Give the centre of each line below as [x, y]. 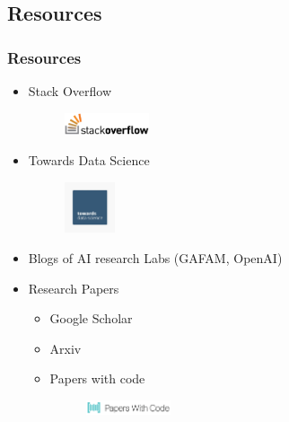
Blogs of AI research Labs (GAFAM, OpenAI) [155, 257]
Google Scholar [91, 318]
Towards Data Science [89, 160]
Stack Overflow [70, 91]
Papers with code [97, 378]
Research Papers [74, 288]
